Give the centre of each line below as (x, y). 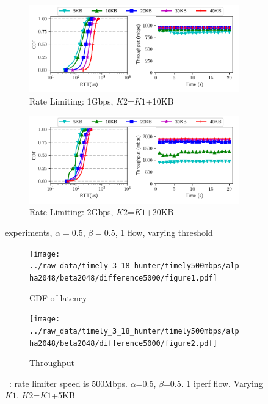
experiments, (29, 233)
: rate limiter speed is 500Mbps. (68, 383)
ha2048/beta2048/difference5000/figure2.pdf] (123, 343)
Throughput (52, 363)
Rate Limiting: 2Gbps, (71, 212)
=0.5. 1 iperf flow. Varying (213, 383)
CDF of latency (58, 297)
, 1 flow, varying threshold (164, 233)
